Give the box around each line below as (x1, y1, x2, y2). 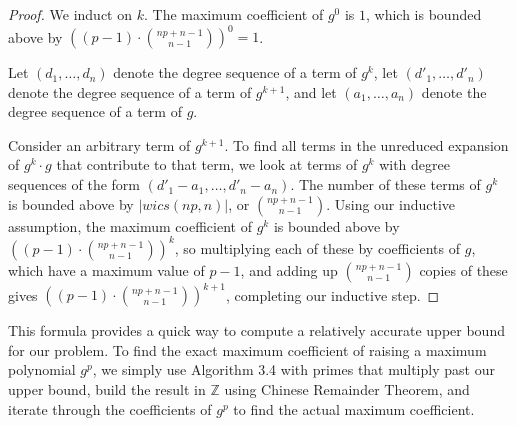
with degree (379, 154, 450, 175)
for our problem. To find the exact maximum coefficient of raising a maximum (8, 339, 487, 360)
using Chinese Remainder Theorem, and (224, 379, 470, 400)
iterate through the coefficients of (8, 398, 212, 419)
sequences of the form (8, 174, 141, 195)
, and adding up (240, 259, 338, 280)
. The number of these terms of (290, 174, 481, 195)
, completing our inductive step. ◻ (226, 284, 440, 305)
